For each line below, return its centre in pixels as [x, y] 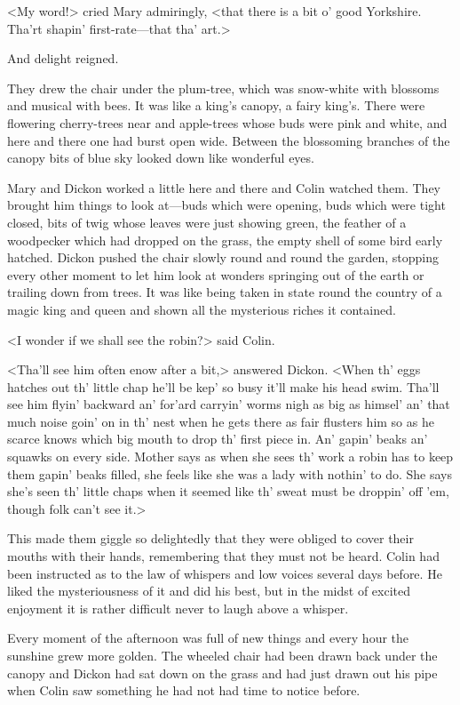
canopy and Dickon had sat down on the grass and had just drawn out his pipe [222, 673]
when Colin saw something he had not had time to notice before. [184, 690]
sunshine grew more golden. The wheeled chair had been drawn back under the [222, 655]
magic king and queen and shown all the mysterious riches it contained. [202, 309]
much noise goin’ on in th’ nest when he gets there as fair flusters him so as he [221, 421]
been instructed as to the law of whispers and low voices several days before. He [225, 573]
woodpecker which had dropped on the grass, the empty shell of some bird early [225, 240]
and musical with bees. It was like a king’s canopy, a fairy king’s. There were [216, 105]
